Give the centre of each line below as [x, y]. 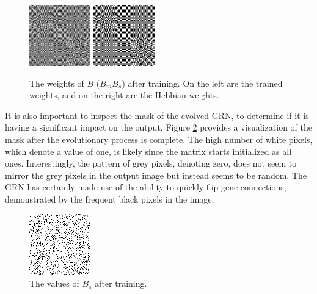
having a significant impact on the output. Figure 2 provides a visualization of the [159, 127]
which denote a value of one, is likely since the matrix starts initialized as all [148, 151]
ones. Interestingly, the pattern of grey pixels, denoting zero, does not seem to [151, 163]
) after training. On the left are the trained [202, 83]
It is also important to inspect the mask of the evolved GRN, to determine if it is [157, 115]
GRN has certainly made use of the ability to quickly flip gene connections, [146, 187]
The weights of [57, 83]
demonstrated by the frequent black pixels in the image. [110, 199]
